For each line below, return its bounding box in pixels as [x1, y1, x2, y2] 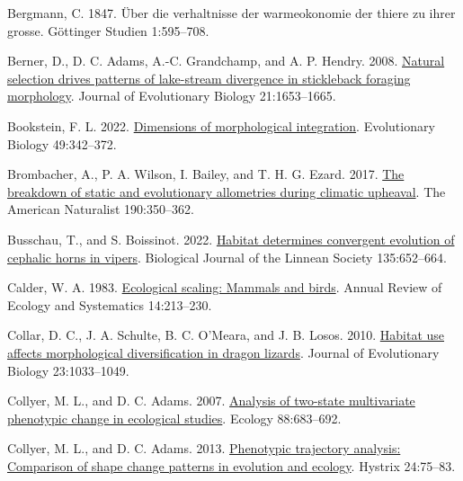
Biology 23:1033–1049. [7, 361, 129, 379]
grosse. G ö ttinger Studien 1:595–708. [7, 21, 209, 40]
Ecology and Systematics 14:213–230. [7, 295, 212, 314]
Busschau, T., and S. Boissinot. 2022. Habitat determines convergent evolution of [7, 229, 455, 248]
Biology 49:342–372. [7, 134, 117, 153]
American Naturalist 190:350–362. [7, 200, 194, 218]
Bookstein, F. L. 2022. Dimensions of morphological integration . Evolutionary [7, 116, 435, 135]
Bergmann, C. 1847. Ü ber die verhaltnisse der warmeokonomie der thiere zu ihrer [7, 4, 456, 22]
